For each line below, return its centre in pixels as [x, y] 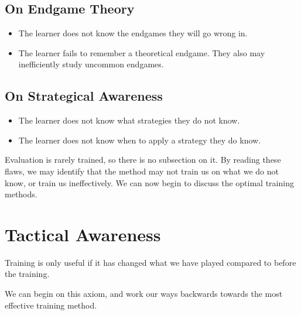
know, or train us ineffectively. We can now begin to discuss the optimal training [149, 182]
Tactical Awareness [83, 234]
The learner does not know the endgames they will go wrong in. [133, 33]
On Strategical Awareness [84, 96]
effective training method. [51, 305]
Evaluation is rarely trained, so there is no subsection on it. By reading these [143, 160]
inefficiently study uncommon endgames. [91, 64]
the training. [27, 274]
